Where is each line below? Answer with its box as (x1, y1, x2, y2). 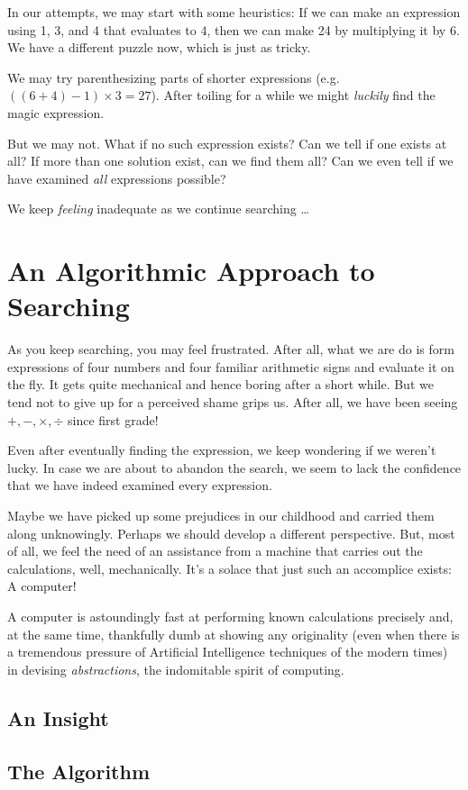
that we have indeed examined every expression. (7, 476, 272, 495)
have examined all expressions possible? (7, 168, 226, 187)
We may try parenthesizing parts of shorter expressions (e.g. (7, 68, 340, 86)
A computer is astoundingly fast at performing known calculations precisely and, (7, 606, 454, 625)
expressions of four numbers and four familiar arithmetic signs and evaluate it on (7, 357, 454, 376)
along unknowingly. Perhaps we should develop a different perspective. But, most (7, 523, 455, 542)
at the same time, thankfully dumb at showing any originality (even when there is (7, 624, 460, 643)
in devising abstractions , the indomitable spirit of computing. (7, 659, 344, 678)
